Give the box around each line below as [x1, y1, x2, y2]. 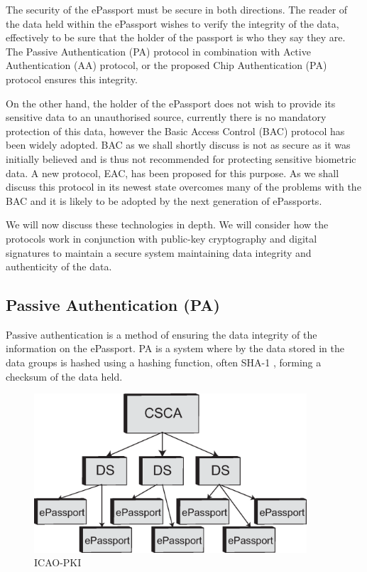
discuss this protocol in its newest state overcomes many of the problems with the [6, 179, 361, 194]
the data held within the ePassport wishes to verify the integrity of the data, [6, 16, 339, 31]
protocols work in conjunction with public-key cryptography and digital [6, 231, 317, 245]
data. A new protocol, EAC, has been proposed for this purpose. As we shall [6, 165, 339, 180]
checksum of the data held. [6, 369, 123, 383]
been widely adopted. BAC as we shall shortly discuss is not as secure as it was [6, 137, 351, 152]
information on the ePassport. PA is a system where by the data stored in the [6, 341, 344, 356]
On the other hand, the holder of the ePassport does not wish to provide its [6, 95, 336, 110]
